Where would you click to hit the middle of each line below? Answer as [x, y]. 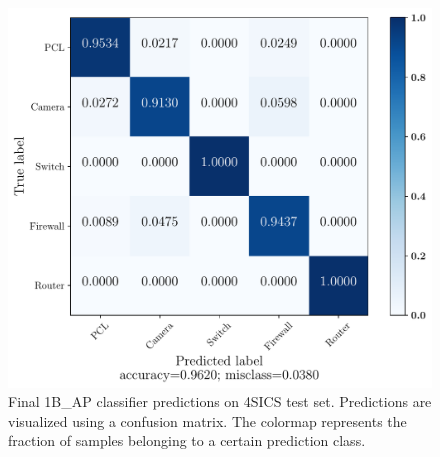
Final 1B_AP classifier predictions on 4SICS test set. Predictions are [220, 401]
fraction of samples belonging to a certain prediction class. [187, 440]
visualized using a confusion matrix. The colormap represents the [207, 420]
